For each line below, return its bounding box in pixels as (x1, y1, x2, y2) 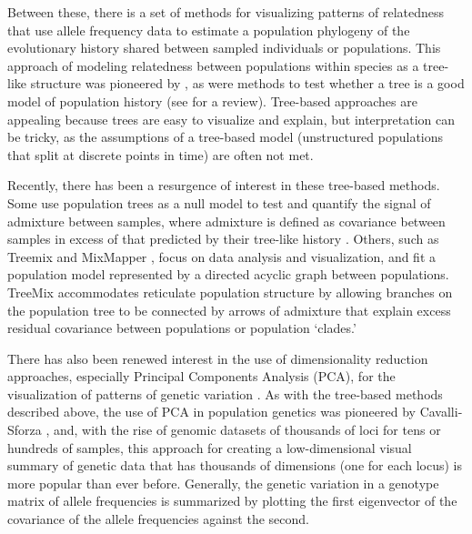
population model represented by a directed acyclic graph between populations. (7, 265, 449, 284)
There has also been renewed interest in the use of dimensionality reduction (7, 348, 428, 368)
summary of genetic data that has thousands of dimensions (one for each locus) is (7, 456, 463, 475)
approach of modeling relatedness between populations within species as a (7, 55, 419, 75)
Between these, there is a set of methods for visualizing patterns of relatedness (7, 3, 445, 21)
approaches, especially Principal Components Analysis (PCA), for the (7, 367, 396, 386)
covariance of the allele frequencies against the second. (7, 509, 309, 529)
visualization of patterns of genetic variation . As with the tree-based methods (7, 384, 443, 403)
